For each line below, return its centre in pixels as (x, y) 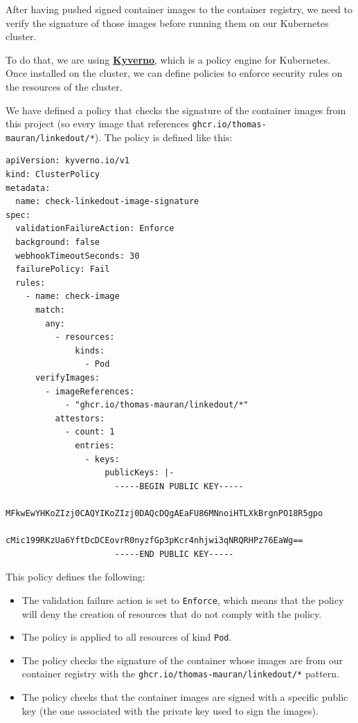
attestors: (80, 418)
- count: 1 (90, 432)
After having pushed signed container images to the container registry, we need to (179, 9)
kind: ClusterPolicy (53, 175)
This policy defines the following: (75, 577)
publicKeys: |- (140, 473)
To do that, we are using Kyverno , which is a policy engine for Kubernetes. (168, 59)
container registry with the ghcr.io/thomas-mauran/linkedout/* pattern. (180, 674)
